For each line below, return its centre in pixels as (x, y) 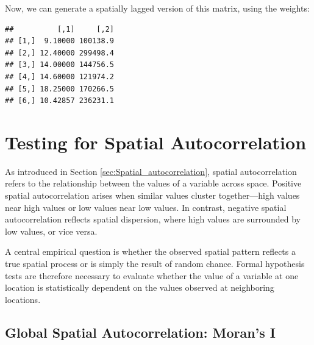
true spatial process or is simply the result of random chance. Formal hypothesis (155, 264)
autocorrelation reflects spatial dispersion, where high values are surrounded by (153, 219)
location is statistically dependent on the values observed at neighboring (140, 287)
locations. (23, 299)
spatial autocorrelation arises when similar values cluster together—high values (152, 195)
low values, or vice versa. (51, 231)
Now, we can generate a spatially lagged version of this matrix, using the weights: (157, 8)
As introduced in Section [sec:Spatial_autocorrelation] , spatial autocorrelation (151, 171)
